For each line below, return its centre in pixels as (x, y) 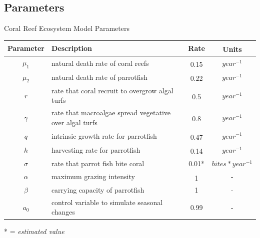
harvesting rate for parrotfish (96, 150)
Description (71, 48)
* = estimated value (34, 231)
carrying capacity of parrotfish (98, 190)
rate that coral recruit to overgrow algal (112, 90)
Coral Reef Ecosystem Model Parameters (67, 28)
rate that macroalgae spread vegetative (111, 113)
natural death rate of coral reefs (100, 63)
